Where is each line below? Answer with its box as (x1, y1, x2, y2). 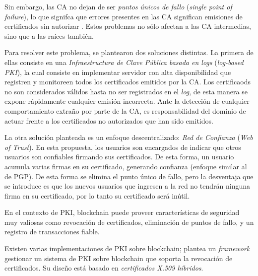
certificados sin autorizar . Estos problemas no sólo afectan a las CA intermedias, (4, 21, 251, 31)
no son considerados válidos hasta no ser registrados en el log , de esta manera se (4, 86, 248, 96)
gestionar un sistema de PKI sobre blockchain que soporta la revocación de (4, 253, 233, 263)
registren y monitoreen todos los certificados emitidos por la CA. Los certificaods (4, 76, 251, 87)
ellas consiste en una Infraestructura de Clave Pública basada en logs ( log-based (4, 57, 244, 67)
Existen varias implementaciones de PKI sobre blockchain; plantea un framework (4, 243, 250, 254)
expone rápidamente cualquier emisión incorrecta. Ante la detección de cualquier (4, 96, 250, 106)
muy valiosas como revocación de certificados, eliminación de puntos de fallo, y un (4, 216, 254, 227)
